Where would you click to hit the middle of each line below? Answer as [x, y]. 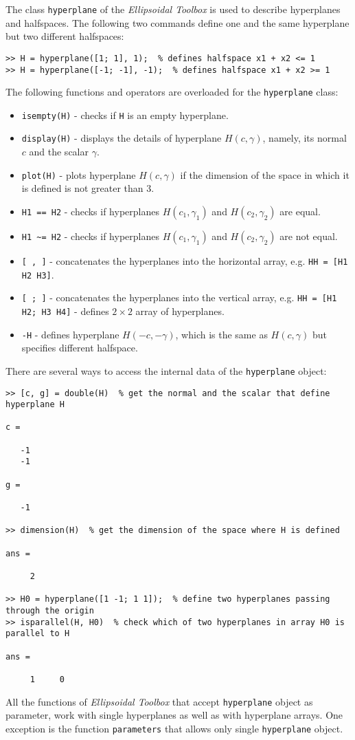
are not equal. [309, 236]
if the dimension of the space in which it [265, 174]
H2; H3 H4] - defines [65, 311]
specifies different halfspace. [80, 348]
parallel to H [38, 634]
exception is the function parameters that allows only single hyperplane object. [174, 728]
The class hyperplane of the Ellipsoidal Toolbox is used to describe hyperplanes [173, 9]
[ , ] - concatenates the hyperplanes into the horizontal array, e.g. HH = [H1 [185, 260]
